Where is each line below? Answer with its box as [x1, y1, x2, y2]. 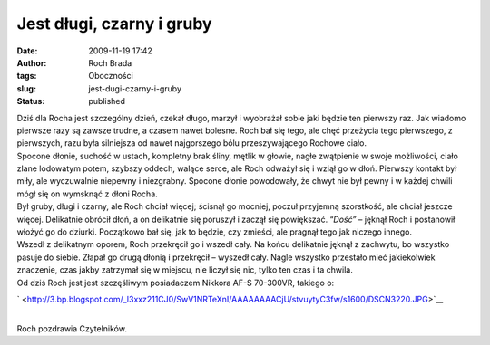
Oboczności [88, 71, 133, 81]
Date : [16, 45, 38, 56]
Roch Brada [88, 57, 132, 68]
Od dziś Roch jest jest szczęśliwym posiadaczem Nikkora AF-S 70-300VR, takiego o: [16, 277, 335, 288]
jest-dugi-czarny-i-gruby [88, 82, 181, 94]
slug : [16, 82, 36, 94]
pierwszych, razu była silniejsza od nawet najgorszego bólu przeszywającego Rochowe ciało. [16, 138, 367, 149]
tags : [16, 71, 37, 81]
